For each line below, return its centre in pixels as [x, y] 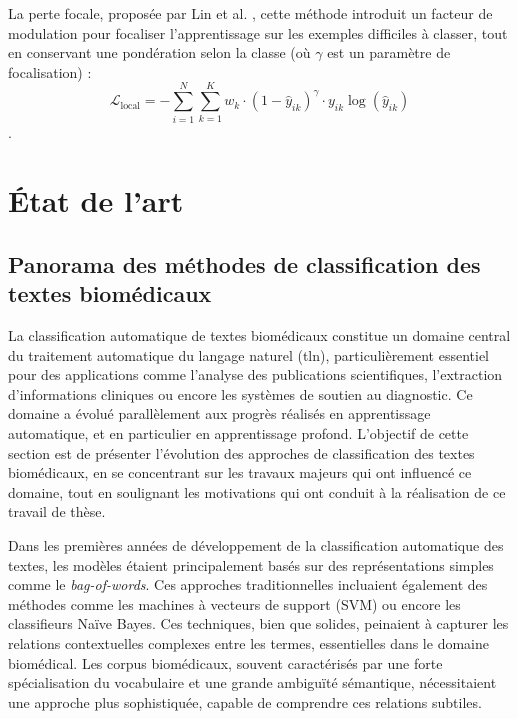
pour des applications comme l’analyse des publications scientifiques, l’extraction [255, 374]
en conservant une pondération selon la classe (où [159, 52]
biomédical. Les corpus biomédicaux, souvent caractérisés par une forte [225, 662]
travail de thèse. [57, 511]
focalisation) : [50, 71]
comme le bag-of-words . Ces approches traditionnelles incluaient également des [248, 584]
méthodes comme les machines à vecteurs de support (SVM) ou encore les [234, 603]
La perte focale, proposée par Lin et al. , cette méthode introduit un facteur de [250, 13]
